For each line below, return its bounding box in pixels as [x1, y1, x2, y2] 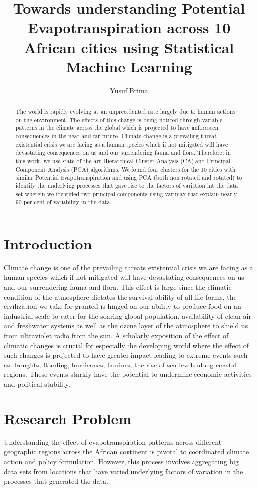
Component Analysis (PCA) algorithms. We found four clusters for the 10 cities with [15, 165, 236, 173]
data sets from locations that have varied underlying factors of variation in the [4, 466, 243, 476]
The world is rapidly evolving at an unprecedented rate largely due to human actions [15, 107, 236, 116]
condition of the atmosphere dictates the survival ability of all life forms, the [4, 291, 237, 302]
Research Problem [4, 408, 132, 428]
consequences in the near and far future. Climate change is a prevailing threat [15, 132, 217, 140]
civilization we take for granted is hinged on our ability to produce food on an [4, 301, 241, 311]
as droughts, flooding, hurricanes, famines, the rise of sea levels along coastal [4, 359, 237, 369]
